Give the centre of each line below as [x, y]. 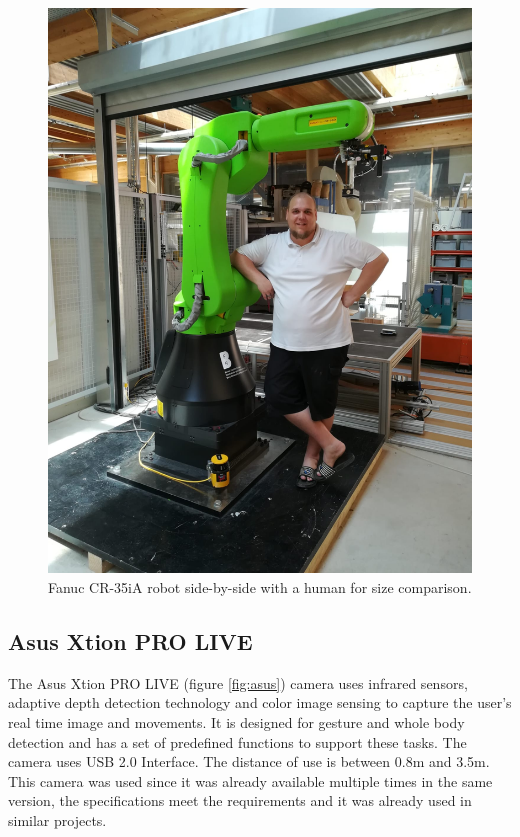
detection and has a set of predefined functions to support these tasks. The [237, 741]
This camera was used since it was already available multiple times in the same [250, 780]
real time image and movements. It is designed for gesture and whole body [236, 721]
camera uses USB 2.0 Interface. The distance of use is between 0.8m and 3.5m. [249, 761]
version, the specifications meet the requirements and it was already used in [240, 800]
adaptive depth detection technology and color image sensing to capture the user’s [260, 702]
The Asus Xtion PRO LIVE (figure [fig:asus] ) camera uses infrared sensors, [238, 682]
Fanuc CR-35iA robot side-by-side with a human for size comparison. [260, 586]
